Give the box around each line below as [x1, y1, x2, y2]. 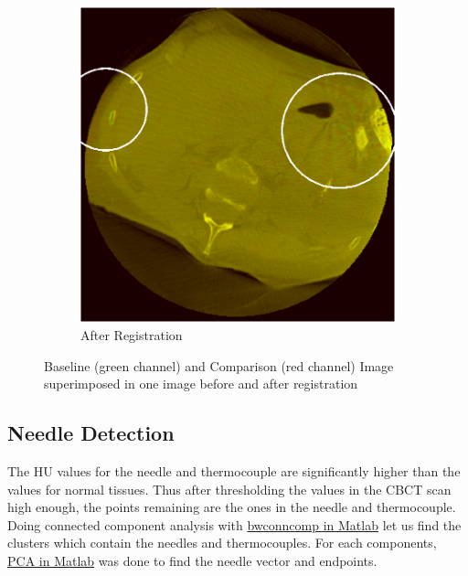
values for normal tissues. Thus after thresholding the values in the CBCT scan [7, 479, 452, 498]
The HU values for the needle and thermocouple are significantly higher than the [7, 462, 461, 481]
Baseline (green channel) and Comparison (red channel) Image [44, 356, 394, 375]
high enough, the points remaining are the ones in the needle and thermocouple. [7, 497, 456, 517]
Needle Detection [7, 419, 175, 447]
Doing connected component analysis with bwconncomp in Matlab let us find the [7, 515, 462, 534]
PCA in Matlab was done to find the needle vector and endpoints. [7, 551, 378, 571]
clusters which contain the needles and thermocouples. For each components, [7, 533, 437, 552]
